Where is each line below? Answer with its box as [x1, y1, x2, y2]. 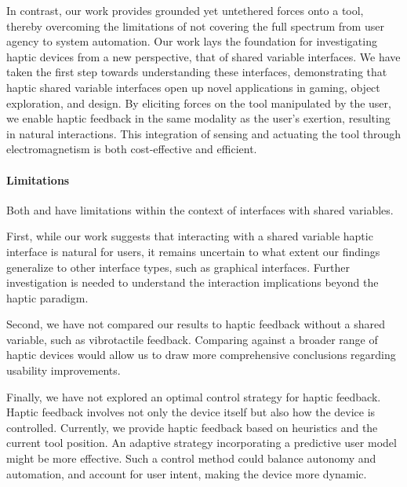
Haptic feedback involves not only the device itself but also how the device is [6, 404, 376, 420]
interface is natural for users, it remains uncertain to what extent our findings [6, 243, 380, 259]
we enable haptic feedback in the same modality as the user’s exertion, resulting [6, 110, 391, 126]
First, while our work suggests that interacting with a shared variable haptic [6, 228, 373, 244]
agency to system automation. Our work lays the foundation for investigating [6, 33, 377, 49]
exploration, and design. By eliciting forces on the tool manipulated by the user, [6, 94, 391, 111]
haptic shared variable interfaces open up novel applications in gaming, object [6, 79, 380, 95]
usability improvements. [6, 362, 121, 379]
